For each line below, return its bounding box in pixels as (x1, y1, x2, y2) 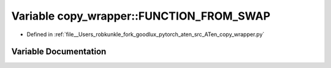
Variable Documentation (11, 47, 107, 57)
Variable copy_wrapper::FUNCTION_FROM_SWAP (11, 9, 271, 23)
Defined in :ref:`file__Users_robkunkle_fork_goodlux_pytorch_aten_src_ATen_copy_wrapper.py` (26, 31, 265, 38)
